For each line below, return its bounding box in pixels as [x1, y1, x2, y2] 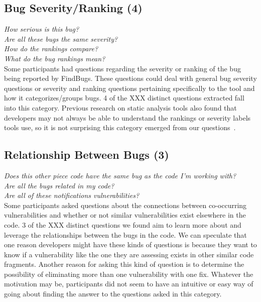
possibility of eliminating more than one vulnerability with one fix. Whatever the [4, 268, 253, 279]
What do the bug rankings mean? [4, 53, 105, 63]
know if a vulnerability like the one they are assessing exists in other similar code [4, 249, 254, 259]
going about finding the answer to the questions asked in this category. [4, 288, 222, 299]
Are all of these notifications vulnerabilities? [4, 190, 140, 200]
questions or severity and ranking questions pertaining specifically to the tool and [4, 82, 255, 93]
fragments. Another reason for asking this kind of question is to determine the [4, 259, 244, 269]
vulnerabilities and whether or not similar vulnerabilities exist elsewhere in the [4, 210, 246, 220]
